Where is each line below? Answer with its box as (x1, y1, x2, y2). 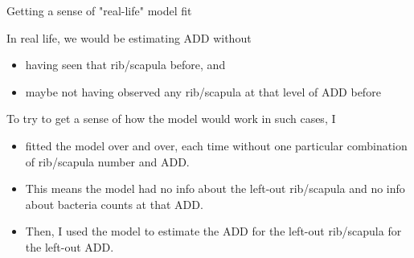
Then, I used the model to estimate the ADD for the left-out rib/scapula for (25, 223, 402, 240)
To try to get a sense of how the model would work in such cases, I (6, 110, 336, 127)
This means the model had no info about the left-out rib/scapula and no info (25, 180, 405, 197)
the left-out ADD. (25, 238, 114, 255)
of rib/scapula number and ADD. (25, 153, 190, 170)
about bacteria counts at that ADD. (25, 195, 203, 212)
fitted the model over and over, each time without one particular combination (25, 137, 408, 154)
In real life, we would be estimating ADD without (6, 29, 252, 46)
